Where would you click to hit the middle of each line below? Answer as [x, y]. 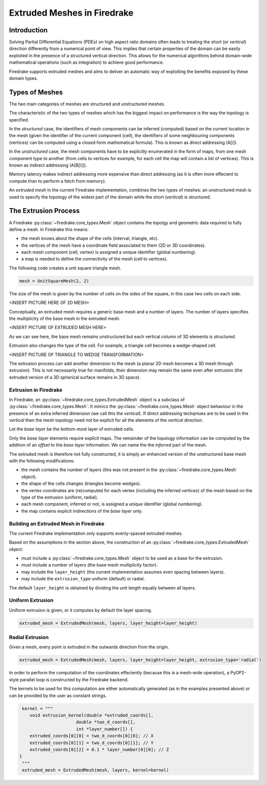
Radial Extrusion [29, 638]
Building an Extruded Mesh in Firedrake [57, 523]
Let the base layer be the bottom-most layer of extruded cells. [72, 429]
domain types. [23, 78]
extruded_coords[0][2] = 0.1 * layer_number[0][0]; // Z [99, 749]
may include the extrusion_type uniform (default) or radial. [83, 579]
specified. [19, 119]
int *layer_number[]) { [104, 729]
